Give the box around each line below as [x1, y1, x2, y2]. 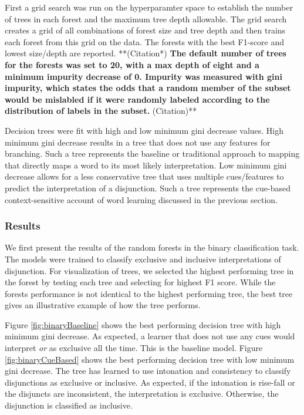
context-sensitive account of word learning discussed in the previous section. [5, 193, 278, 205]
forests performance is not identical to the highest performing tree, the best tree [5, 287, 293, 299]
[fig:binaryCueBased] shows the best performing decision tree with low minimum [5, 353, 295, 365]
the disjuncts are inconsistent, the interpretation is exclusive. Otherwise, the [5, 387, 279, 400]
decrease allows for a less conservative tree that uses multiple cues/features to [5, 170, 284, 183]
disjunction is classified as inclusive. [5, 399, 133, 411]
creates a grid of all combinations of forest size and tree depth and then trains [5, 24, 286, 36]
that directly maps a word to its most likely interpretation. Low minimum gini [5, 158, 287, 171]
